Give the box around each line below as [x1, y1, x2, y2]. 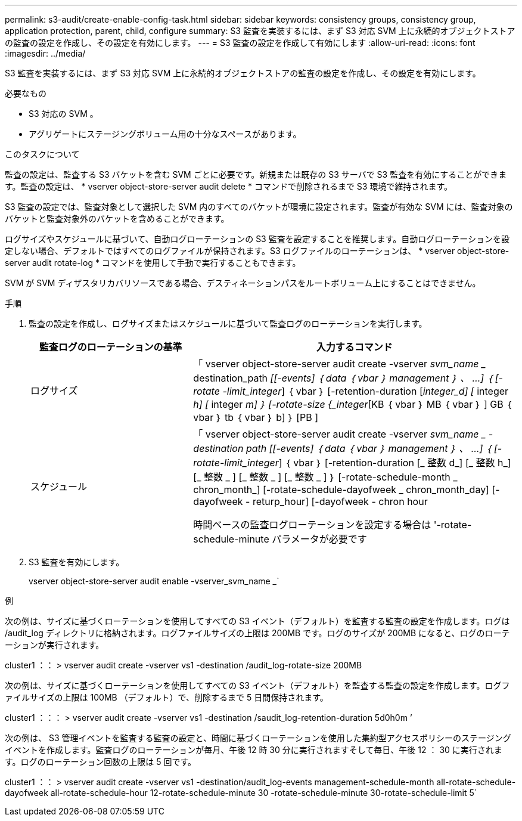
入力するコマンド [316, 341, 393, 353]
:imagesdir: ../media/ [5, 48, 86, 58]
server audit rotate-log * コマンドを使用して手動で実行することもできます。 [5, 258, 301, 268]
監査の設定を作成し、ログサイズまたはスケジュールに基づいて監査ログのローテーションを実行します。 [29, 318, 427, 329]
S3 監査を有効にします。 [29, 557, 125, 567]
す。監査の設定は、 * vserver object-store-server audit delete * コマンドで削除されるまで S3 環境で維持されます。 [5, 181, 453, 191]
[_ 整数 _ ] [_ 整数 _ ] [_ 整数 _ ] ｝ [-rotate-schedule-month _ [193, 471, 458, 483]
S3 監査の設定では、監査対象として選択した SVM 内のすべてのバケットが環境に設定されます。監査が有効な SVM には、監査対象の [5, 202, 513, 212]
